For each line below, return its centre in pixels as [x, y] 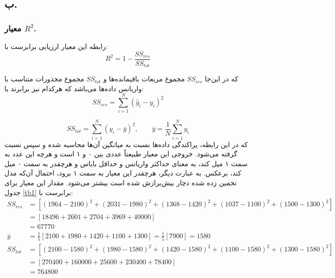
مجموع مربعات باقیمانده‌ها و [144, 79]
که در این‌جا [221, 79]
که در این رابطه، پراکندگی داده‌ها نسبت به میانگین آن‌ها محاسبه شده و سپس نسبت [126, 144]
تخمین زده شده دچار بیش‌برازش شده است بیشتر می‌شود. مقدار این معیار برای [121, 182]
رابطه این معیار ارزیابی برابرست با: [56, 46]
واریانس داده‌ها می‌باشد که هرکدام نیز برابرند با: [74, 88]
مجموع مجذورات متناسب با [44, 79]
